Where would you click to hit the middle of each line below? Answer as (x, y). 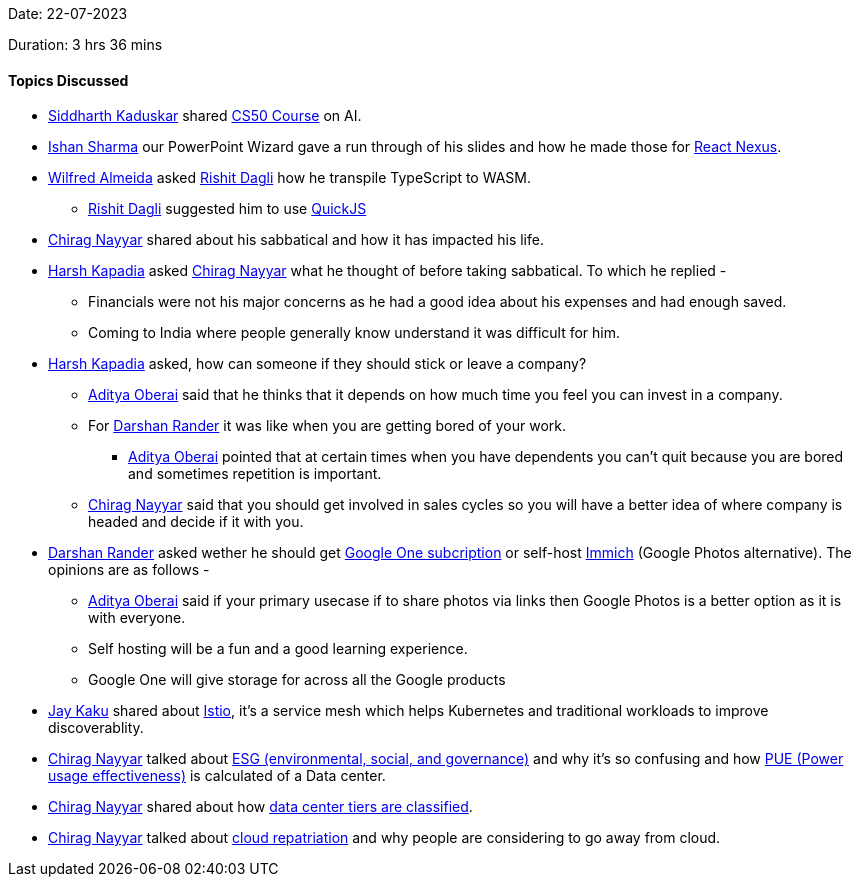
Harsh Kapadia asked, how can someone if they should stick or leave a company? (317, 364)
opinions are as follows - (129, 570)
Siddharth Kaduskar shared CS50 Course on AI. (205, 116)
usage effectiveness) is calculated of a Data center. (217, 776)
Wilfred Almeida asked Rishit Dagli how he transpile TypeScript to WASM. (290, 178)
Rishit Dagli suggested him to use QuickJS (227, 209)
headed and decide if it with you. (196, 522)
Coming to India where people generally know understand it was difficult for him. (354, 333)
